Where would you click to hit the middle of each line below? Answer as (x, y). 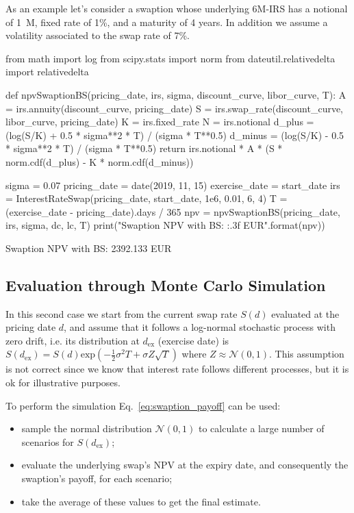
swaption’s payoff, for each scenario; (97, 478)
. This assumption (307, 354)
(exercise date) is (193, 340)
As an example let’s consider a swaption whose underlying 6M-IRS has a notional (177, 8)
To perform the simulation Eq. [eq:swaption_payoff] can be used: (143, 405)
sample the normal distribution (87, 428)
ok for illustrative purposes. (63, 383)
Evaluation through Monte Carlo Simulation (166, 285)
